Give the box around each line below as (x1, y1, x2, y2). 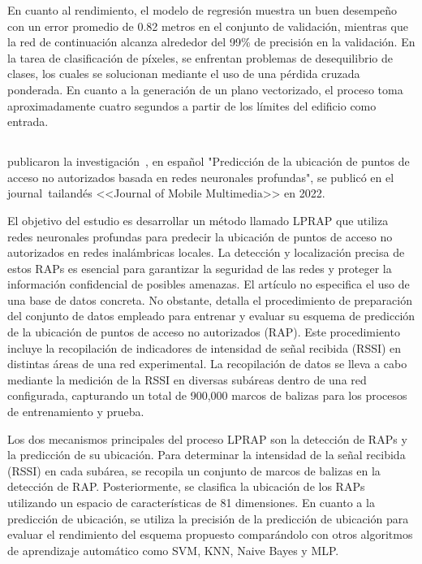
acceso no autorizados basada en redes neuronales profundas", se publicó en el (7, 168, 394, 185)
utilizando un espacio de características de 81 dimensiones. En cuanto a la (7, 494, 375, 511)
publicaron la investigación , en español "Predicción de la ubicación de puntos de (7, 153, 410, 170)
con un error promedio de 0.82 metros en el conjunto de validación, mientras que (7, 17, 408, 34)
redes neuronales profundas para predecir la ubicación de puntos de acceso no (7, 228, 393, 245)
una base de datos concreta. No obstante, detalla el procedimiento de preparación (7, 291, 412, 308)
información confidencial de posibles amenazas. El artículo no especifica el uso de (7, 275, 410, 293)
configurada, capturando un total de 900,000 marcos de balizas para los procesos (7, 387, 407, 404)
